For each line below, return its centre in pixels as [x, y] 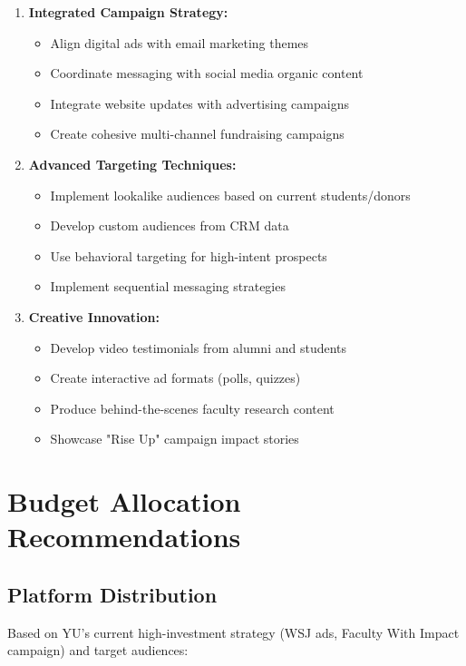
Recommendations [124, 537]
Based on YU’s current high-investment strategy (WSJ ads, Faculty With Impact [233, 632]
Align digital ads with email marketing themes [180, 42]
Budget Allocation [124, 501]
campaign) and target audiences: [98, 650]
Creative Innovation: [94, 316]
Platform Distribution [112, 594]
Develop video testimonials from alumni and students [199, 347]
